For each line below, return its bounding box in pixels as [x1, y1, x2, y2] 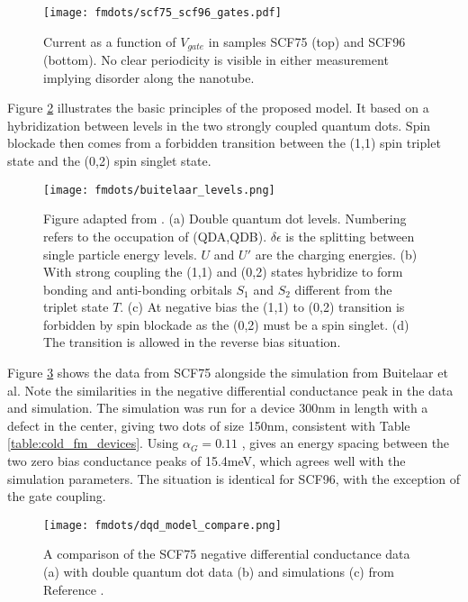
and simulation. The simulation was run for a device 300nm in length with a [7, 398, 428, 417]
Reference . [43, 579, 104, 598]
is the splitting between [285, 226, 415, 245]
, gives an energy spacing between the [241, 433, 450, 452]
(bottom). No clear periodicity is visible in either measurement [43, 50, 389, 69]
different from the [294, 279, 392, 298]
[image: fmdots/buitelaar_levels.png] [43, 183, 275, 196]
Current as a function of [43, 32, 176, 50]
